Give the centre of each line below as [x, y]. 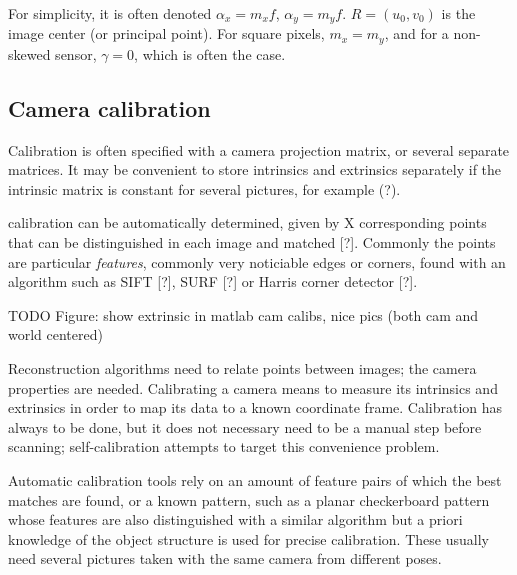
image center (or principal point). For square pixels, [166, 33]
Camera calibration [109, 107]
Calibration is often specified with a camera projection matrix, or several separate [259, 149]
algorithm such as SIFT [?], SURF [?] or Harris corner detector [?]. [213, 281]
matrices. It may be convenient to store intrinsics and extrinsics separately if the [255, 169]
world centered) [55, 334]
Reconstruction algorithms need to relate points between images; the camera [242, 368]
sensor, [76, 53]
